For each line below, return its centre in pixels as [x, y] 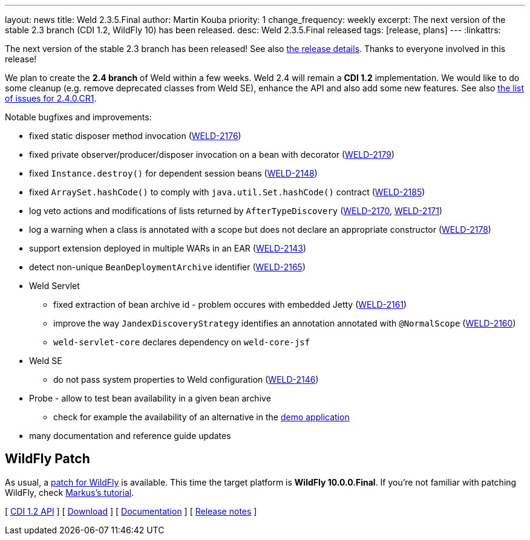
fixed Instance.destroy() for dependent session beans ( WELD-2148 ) [173, 173]
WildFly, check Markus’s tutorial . [70, 492]
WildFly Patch [47, 459]
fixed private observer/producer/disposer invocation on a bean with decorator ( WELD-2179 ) [212, 155]
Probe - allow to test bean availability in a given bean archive [150, 398]
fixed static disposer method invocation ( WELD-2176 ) [135, 136]
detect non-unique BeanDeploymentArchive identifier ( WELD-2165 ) [168, 267]
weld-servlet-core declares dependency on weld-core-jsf [182, 342]
